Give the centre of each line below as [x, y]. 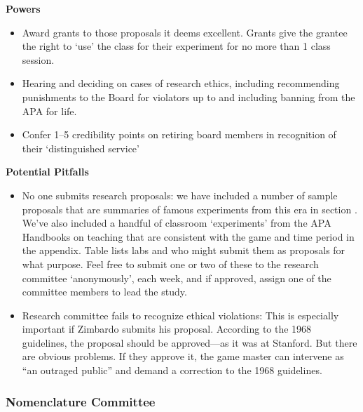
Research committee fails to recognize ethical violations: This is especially [180, 315]
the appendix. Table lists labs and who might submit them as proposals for [184, 250]
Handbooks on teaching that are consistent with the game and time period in [188, 236]
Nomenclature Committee [81, 401]
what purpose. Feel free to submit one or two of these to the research [170, 264]
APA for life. [49, 111]
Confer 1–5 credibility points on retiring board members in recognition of [179, 134]
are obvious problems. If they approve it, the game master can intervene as [183, 356]
